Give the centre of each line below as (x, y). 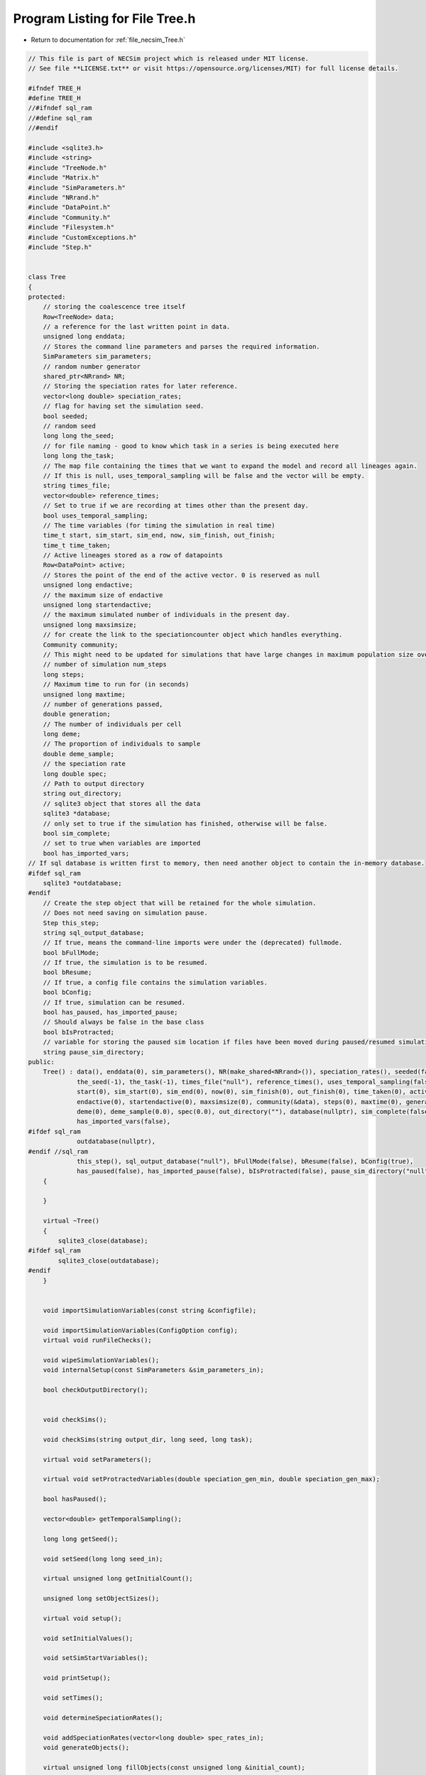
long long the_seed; (79, 436)
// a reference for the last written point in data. (137, 327)
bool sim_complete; (77, 833)
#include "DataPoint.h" (70, 207)
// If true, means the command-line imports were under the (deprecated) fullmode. (193, 943)
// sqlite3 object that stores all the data (122, 803)
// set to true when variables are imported (122, 843)
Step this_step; (71, 923)
